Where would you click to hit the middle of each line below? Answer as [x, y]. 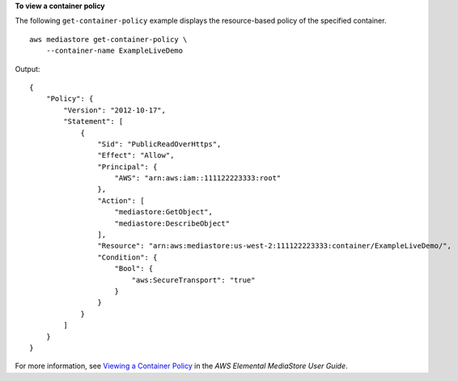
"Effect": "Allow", [136, 155]
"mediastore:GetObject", [164, 212]
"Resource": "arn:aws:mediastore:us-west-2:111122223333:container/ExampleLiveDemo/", [275, 246]
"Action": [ [121, 201]
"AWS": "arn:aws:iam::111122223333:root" [198, 178]
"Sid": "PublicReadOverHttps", [159, 144]
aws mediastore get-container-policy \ [108, 39]
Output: [28, 69]
